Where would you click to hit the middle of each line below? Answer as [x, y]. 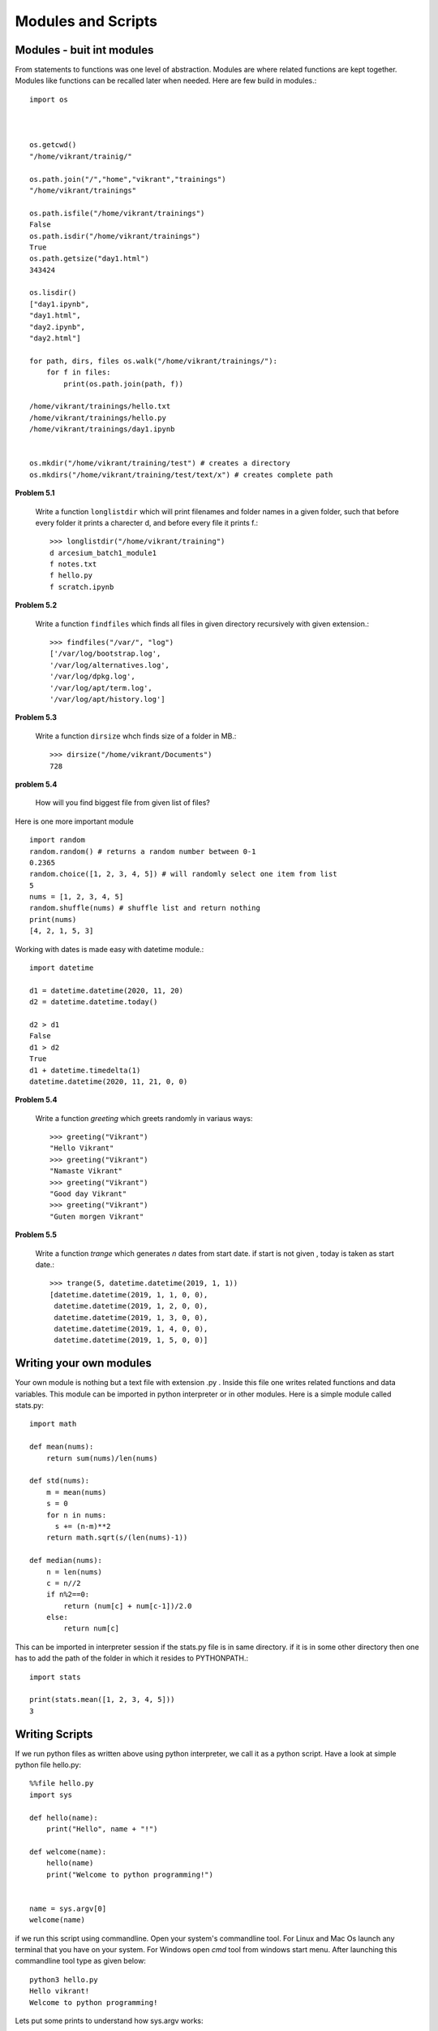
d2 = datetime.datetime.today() [94, 1002]
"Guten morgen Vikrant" [97, 1216]
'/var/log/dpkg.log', [92, 677]
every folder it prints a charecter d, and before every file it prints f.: [147, 522]
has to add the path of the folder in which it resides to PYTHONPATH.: [132, 1658]
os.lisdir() [53, 293]
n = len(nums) [74, 1572]
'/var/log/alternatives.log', [110, 665]
